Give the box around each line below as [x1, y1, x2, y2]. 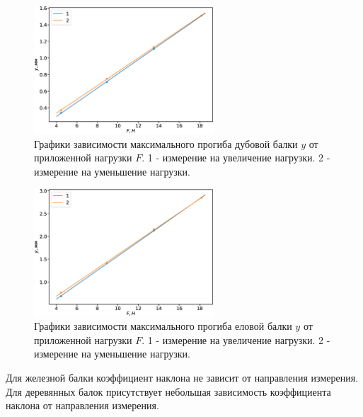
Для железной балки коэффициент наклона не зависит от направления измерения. [6, 370, 359, 384]
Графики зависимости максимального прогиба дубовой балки [34, 136, 298, 151]
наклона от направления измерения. [6, 398, 159, 413]
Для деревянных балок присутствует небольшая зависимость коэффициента [6, 384, 331, 399]
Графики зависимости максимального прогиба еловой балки [34, 319, 292, 333]
